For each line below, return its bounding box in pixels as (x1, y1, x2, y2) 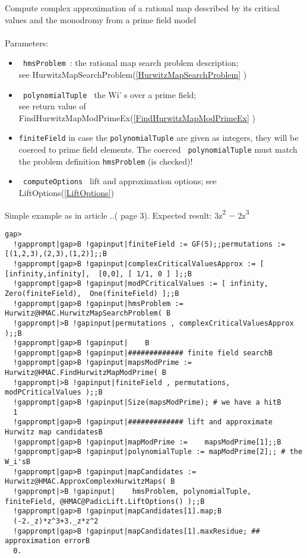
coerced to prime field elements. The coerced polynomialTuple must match (18, 143, 297, 156)
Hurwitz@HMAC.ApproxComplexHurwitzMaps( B (5, 477, 175, 486)
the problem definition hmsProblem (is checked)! (18, 155, 193, 167)
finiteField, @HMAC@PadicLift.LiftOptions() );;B (5, 497, 205, 506)
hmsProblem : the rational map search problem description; (23, 56, 239, 69)
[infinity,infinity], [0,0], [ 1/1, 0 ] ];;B (5, 269, 192, 278)
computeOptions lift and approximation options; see (23, 175, 217, 187)
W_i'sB (5, 458, 30, 466)
